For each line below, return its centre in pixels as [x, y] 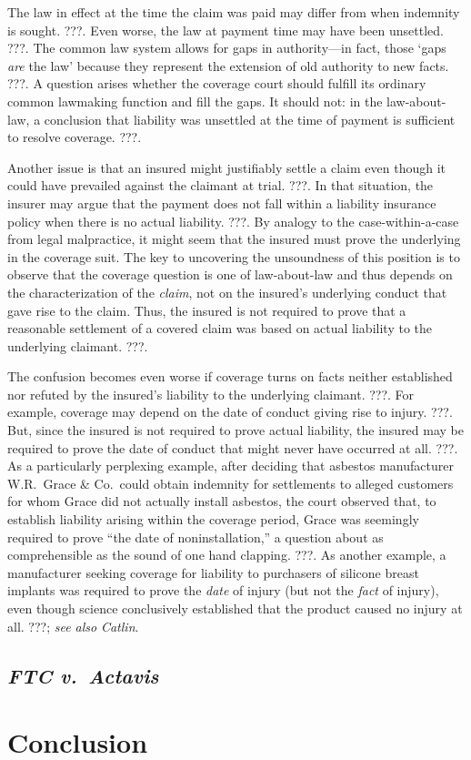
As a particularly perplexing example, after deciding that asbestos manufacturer [230, 466]
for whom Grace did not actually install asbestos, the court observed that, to [222, 501]
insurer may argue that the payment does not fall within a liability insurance [222, 203]
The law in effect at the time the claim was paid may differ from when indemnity [234, 12]
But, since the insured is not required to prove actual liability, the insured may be [235, 430]
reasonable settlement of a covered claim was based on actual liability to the [220, 328]
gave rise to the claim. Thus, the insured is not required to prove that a [207, 310]
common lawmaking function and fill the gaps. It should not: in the [195, 101]
